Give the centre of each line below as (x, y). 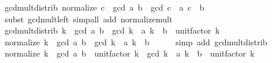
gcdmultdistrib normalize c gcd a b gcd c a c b (104, 7)
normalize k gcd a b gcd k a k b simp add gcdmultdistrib (136, 42)
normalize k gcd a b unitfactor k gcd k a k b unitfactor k (129, 53)
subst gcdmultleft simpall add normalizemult (89, 19)
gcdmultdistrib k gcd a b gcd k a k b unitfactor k (112, 30)
